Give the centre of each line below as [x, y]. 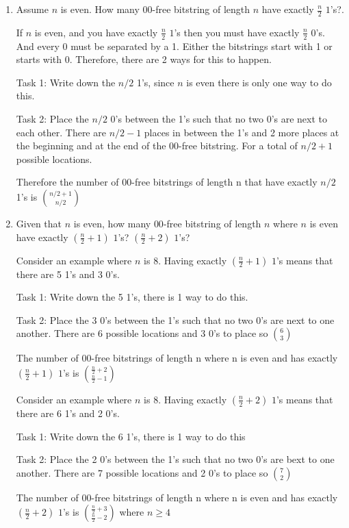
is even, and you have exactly [96, 32]
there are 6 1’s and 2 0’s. [68, 413]
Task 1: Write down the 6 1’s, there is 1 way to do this [131, 436]
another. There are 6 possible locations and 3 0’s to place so [142, 333]
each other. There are [61, 132]
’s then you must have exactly [237, 32]
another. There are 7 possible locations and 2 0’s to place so [142, 472]
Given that [39, 223]
